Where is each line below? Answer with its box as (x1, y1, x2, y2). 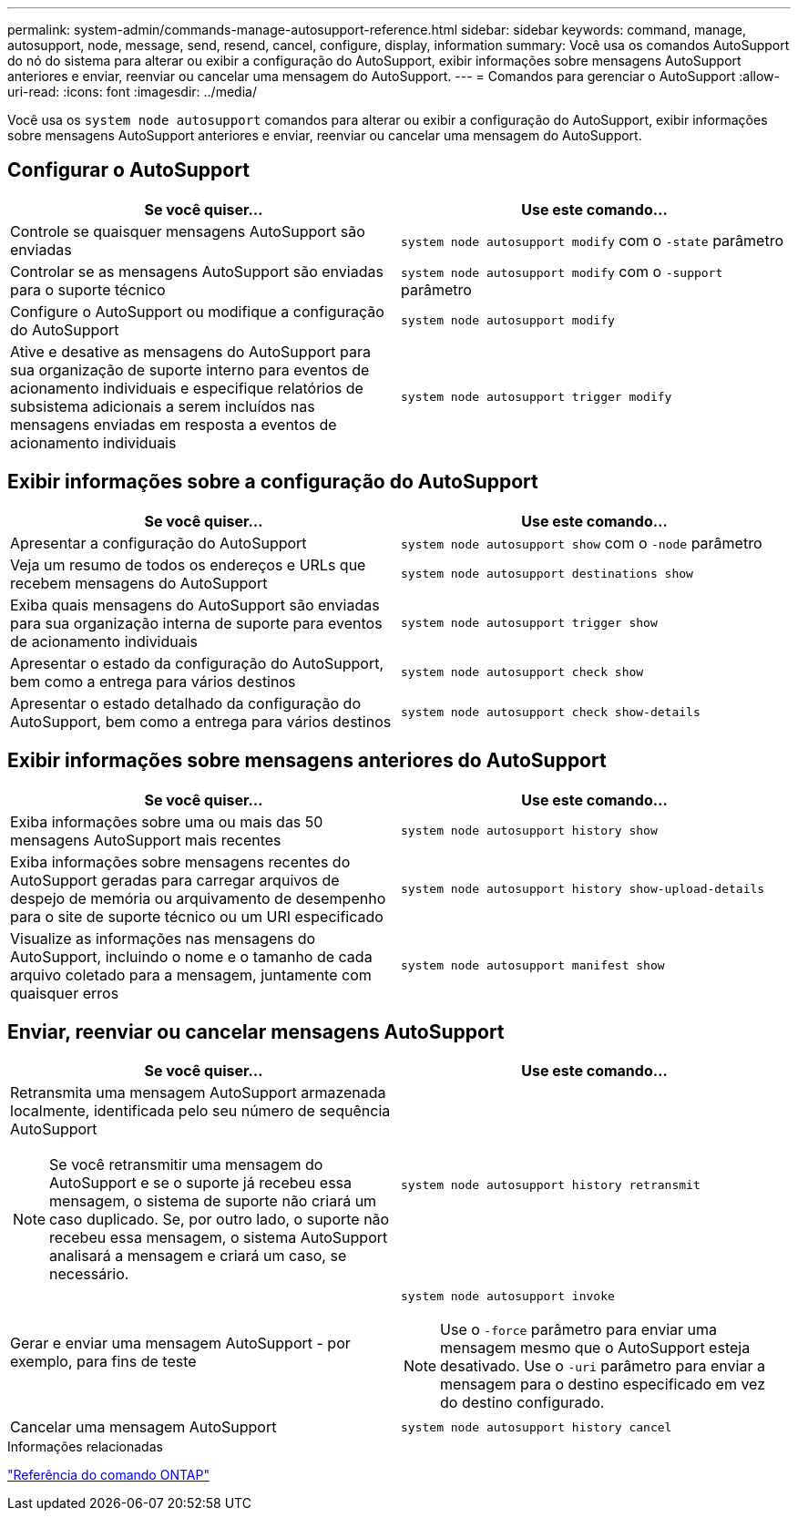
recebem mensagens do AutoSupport (10, 573, 268, 592)
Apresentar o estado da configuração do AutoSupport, (10, 653, 384, 672)
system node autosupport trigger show (401, 616, 658, 631)
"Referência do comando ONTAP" (7, 1467, 210, 1483)
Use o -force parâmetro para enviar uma (440, 1320, 718, 1339)
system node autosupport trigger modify (401, 390, 672, 405)
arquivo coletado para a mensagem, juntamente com (10, 965, 372, 984)
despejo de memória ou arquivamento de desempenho (10, 888, 386, 908)
